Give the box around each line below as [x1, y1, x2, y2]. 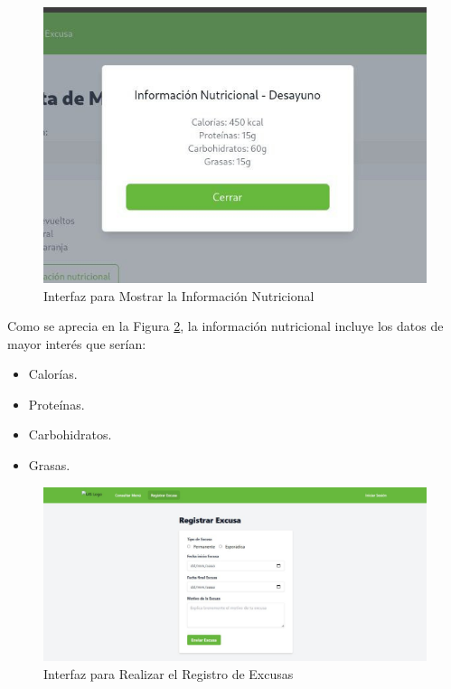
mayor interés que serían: [7, 334, 146, 353]
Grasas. [28, 456, 70, 475]
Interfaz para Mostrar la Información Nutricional [43, 286, 315, 305]
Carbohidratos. [28, 425, 112, 444]
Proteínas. [28, 394, 85, 413]
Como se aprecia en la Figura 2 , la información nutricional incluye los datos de [7, 316, 444, 335]
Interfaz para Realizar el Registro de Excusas [43, 664, 294, 683]
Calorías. [28, 364, 78, 383]
